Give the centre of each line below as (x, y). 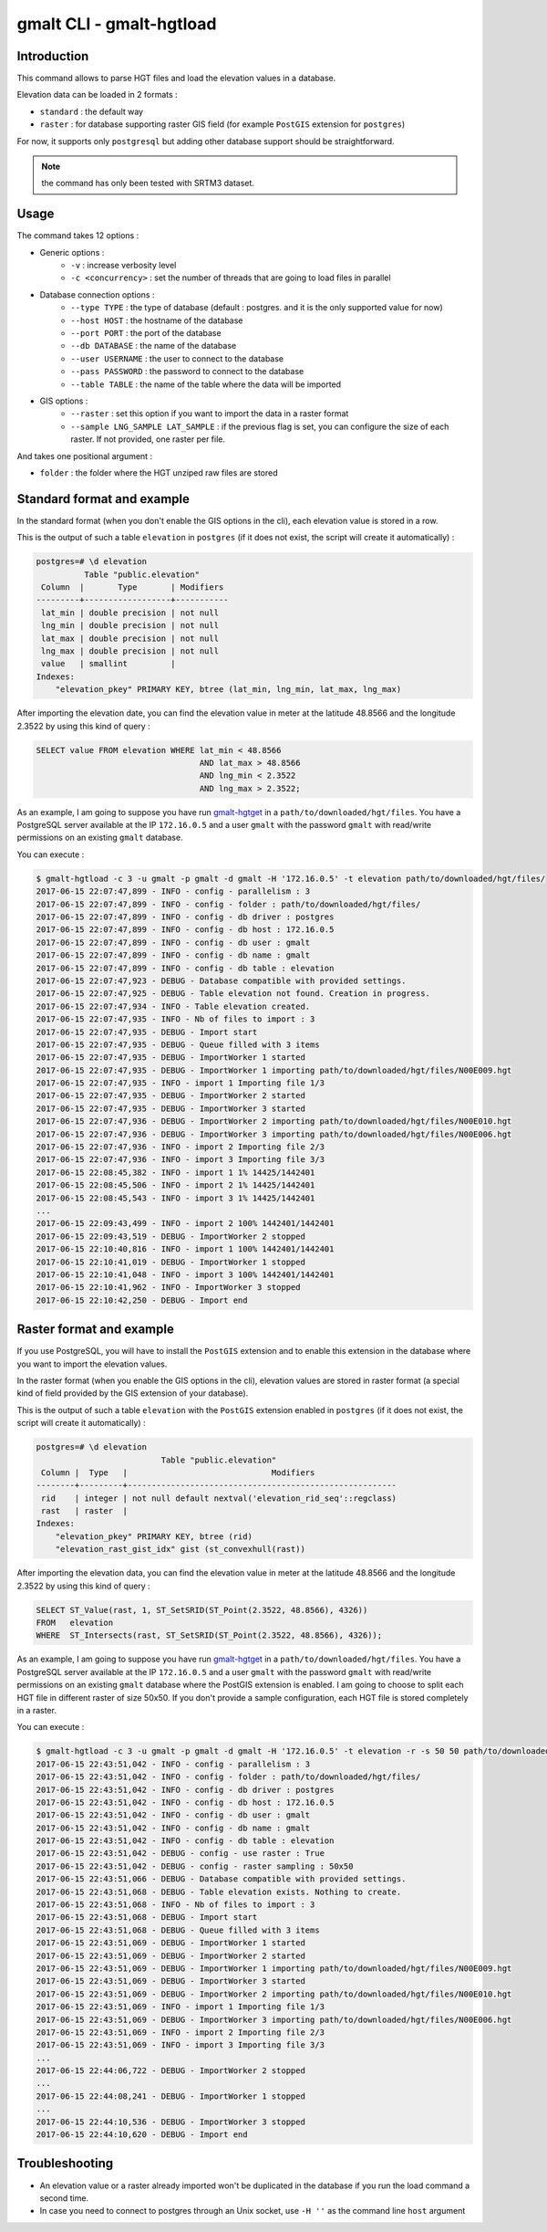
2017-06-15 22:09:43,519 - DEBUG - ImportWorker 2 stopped (170, 1236)
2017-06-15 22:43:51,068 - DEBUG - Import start (147, 1918)
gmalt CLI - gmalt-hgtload (117, 24)
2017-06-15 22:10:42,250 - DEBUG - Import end (142, 1300)
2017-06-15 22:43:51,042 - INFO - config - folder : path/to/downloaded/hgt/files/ (228, 1777)
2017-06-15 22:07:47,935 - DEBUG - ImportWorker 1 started (170, 1058)
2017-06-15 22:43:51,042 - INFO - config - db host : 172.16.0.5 (185, 1802)
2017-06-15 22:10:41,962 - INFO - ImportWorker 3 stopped (168, 1288)
